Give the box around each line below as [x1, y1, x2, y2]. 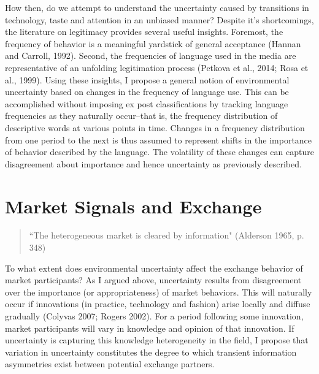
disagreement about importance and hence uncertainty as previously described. [5, 157, 302, 170]
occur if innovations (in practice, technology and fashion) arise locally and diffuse [5, 297, 310, 310]
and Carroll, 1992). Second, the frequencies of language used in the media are [5, 49, 296, 62]
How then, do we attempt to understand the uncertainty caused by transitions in [5, 1, 309, 13]
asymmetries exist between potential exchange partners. [5, 357, 215, 370]
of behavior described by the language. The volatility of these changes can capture [5, 145, 314, 158]
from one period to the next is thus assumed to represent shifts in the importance [5, 133, 312, 146]
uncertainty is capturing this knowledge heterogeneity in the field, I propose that [5, 334, 309, 346]
